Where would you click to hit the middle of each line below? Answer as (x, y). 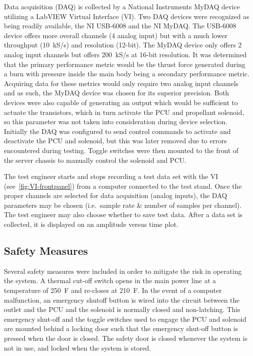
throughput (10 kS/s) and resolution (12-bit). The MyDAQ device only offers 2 (123, 45)
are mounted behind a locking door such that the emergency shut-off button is (121, 328)
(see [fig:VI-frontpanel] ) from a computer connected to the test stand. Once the (123, 186)
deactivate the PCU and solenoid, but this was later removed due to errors (116, 141)
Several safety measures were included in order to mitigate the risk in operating (123, 271)
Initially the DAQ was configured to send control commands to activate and (117, 131)
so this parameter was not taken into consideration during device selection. (116, 122)
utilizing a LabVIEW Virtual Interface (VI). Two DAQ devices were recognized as (126, 16)
